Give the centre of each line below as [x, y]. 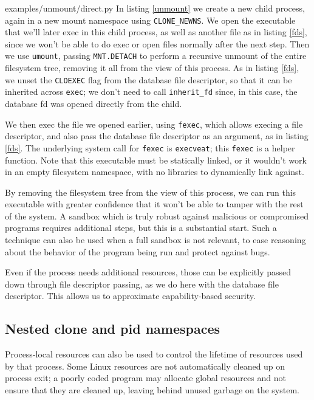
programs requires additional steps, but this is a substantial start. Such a [141, 228]
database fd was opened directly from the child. [94, 103]
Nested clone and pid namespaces [113, 329]
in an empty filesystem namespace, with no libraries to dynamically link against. [155, 172]
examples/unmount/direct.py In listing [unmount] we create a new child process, [155, 8]
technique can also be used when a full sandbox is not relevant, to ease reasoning [155, 240]
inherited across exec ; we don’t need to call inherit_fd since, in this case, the [151, 91]
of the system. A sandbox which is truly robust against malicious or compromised [157, 216]
